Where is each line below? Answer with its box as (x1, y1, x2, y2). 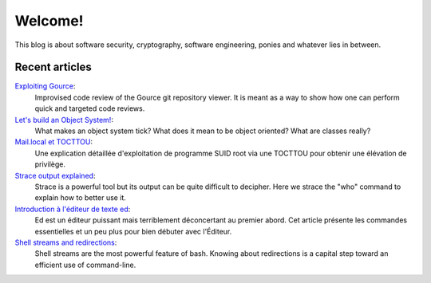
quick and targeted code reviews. (34, 104, 145, 113)
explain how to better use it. (34, 193, 127, 202)
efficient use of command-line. (34, 260, 136, 269)
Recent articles (14, 61, 92, 74)
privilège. (34, 159, 65, 169)
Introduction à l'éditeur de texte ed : (14, 204, 131, 214)
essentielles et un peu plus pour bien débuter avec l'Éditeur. (34, 226, 232, 236)
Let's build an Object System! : (14, 115, 113, 124)
